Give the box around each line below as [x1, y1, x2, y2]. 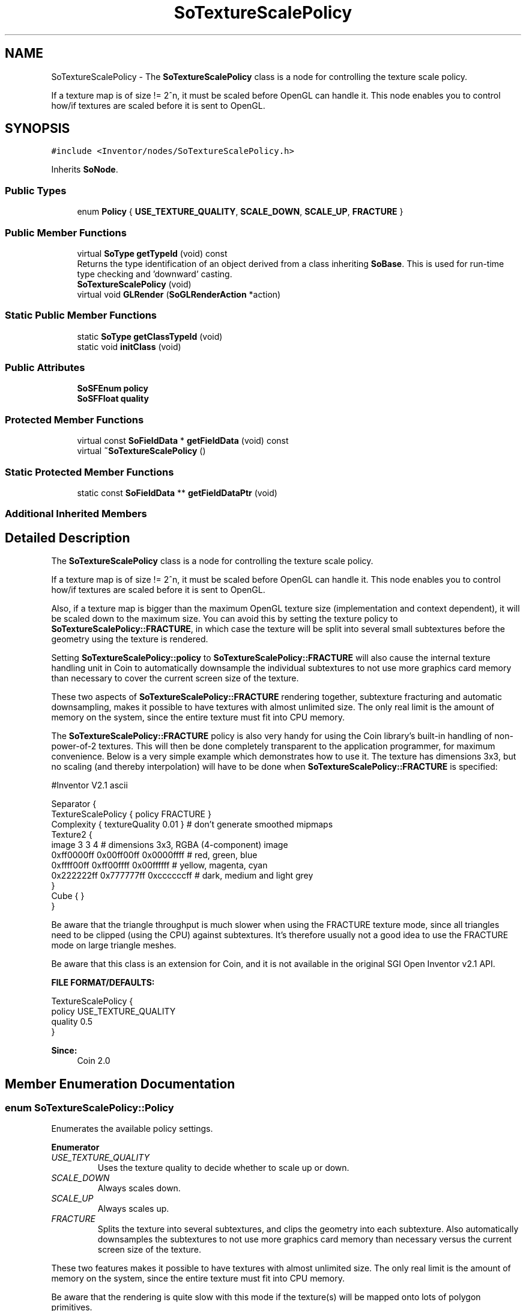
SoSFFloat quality [77, 393, 149, 404]
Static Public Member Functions [5, 309, 157, 322]
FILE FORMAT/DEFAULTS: [51, 977, 155, 988]
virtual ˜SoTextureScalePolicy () [77, 446, 206, 456]
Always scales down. [97, 1183, 181, 1194]
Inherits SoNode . [51, 164, 118, 175]
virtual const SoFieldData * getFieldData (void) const [77, 435, 289, 446]
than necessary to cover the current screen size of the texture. [51, 673, 299, 684]
